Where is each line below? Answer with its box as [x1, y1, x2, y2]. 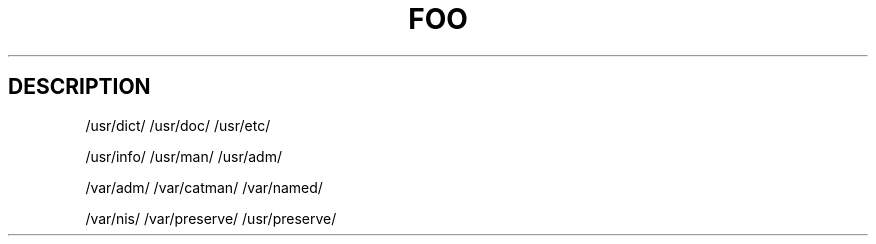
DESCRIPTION [8, 74, 151, 100]
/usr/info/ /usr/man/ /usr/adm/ [85, 147, 282, 165]
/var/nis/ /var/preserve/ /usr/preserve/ [85, 209, 337, 227]
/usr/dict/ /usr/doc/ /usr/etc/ [85, 116, 271, 134]
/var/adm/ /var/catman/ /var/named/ [85, 178, 323, 196]
